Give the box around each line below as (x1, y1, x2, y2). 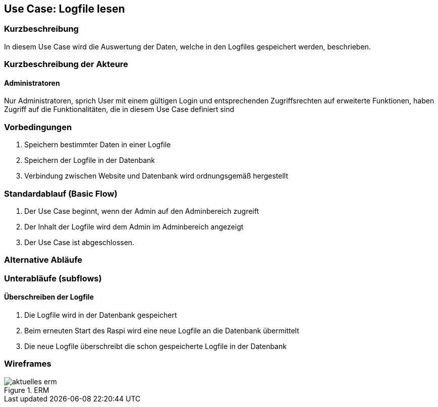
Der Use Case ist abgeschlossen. (24, 238, 135, 247)
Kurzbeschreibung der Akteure (4, 59, 128, 70)
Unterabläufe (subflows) (4, 273, 102, 283)
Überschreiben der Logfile (4, 293, 94, 302)
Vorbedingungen (4, 122, 72, 132)
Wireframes (4, 359, 51, 369)
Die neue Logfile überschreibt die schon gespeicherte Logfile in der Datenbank (24, 341, 287, 351)
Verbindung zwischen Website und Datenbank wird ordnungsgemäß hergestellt (24, 171, 289, 181)
